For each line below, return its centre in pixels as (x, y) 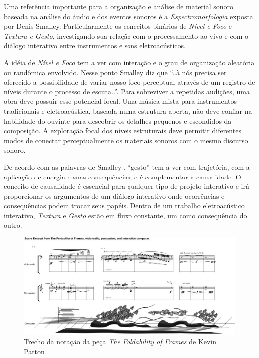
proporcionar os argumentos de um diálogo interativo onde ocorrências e (114, 196)
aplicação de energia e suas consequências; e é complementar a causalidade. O (123, 176)
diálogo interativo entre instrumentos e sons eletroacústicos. (95, 45)
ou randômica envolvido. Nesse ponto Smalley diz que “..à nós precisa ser (115, 72)
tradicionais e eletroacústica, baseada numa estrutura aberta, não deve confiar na (128, 111)
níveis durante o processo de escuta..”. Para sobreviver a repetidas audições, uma (127, 91)
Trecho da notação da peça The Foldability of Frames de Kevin (120, 341)
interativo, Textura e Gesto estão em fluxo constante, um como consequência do (126, 215)
